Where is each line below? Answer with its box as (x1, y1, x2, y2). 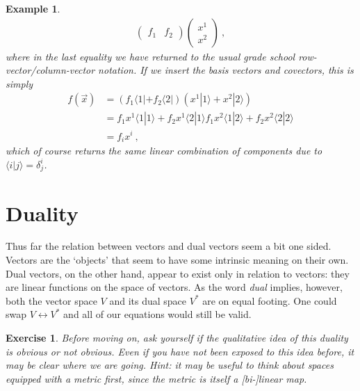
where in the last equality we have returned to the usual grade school (6, 49, 295, 63)
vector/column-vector (6, 63, 95, 77)
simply (6, 76, 33, 90)
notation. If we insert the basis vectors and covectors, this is (98, 63, 354, 77)
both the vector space (6, 293, 97, 308)
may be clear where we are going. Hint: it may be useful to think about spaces (6, 358, 334, 372)
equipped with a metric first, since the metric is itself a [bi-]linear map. (6, 371, 307, 385)
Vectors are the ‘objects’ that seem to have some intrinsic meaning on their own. (6, 253, 349, 267)
